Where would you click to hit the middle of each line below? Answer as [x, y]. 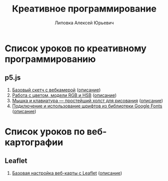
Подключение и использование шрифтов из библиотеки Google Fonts [87, 106]
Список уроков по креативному [76, 48]
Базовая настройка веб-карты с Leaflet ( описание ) [67, 173]
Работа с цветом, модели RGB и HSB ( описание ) [64, 95]
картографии [34, 142]
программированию [50, 59]
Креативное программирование [84, 9]
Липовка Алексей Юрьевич [84, 23]
